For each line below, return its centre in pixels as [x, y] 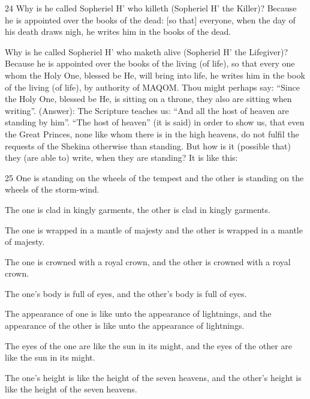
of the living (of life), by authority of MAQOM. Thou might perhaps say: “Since [152, 87]
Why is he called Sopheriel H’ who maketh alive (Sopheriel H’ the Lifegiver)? [147, 51]
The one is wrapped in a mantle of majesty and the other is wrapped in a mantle [154, 229]
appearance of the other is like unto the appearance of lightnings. [125, 325]
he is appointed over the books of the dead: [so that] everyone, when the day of [150, 19]
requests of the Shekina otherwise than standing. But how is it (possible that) [148, 145]
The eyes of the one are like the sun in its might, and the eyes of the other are [149, 345]
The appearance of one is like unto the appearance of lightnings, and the [138, 313]
